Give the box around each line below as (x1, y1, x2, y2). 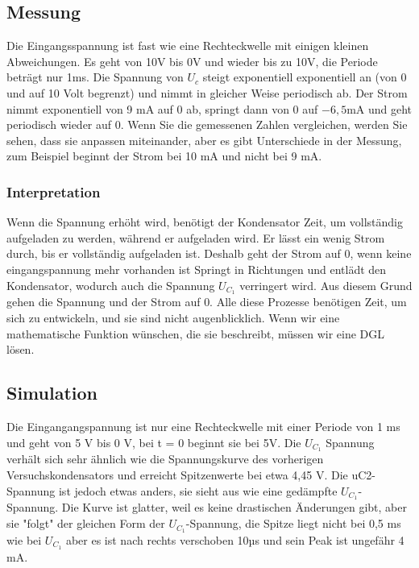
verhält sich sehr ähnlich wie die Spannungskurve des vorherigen (6, 450, 324, 467)
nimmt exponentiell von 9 (6, 100, 133, 117)
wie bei (6, 531, 42, 548)
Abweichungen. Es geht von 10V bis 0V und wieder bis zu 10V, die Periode (6, 52, 378, 69)
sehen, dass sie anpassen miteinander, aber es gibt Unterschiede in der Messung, (6, 131, 402, 148)
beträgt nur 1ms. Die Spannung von (6, 68, 184, 85)
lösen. (6, 341, 35, 358)
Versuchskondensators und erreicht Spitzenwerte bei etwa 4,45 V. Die (6, 466, 348, 483)
